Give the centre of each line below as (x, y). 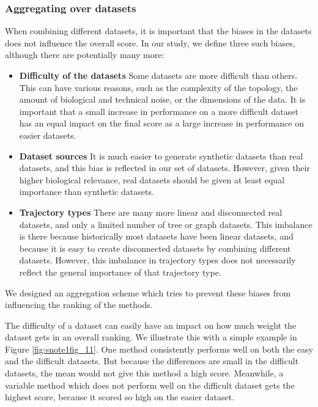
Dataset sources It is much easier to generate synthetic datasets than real (161, 156)
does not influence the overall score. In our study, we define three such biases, (150, 42)
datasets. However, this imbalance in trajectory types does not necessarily (157, 260)
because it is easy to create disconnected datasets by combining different (155, 248)
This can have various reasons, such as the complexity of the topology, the (158, 87)
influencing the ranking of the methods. (79, 305)
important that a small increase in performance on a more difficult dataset (159, 111)
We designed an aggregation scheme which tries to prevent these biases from (148, 292)
